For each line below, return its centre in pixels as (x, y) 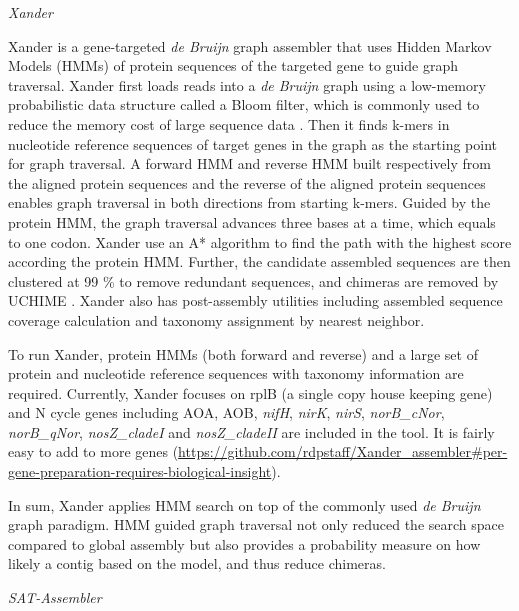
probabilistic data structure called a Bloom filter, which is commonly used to (244, 104)
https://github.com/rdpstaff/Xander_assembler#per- (343, 451)
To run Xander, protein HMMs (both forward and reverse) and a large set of (243, 353)
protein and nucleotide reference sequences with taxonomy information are (236, 373)
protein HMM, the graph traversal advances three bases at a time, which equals (252, 221)
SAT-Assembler (55, 597)
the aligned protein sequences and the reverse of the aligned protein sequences (247, 182)
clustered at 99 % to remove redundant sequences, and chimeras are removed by (253, 280)
